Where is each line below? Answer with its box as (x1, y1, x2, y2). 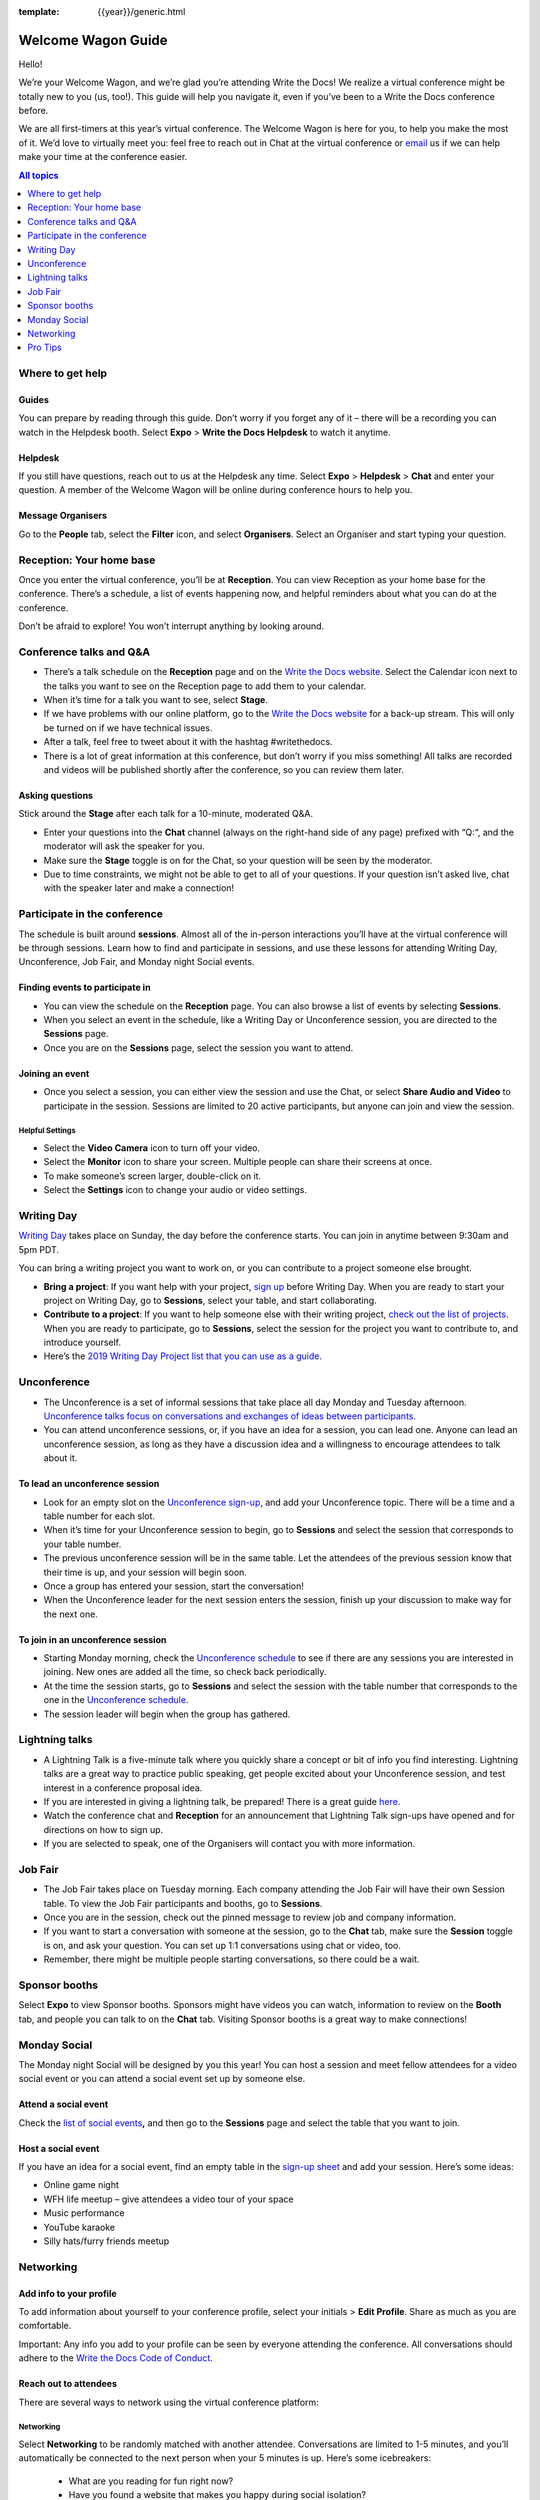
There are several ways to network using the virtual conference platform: (18, 2396, 319, 2408)
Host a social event (18, 2142, 100, 2154)
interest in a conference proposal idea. (43, 1781, 203, 1794)
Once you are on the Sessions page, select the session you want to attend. (43, 1041, 354, 1054)
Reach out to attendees (18, 2378, 118, 2390)
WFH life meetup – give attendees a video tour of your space (43, 2193, 294, 2205)
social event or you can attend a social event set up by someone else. (18, 2073, 306, 2085)
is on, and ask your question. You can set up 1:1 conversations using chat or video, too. (43, 1939, 402, 1951)
